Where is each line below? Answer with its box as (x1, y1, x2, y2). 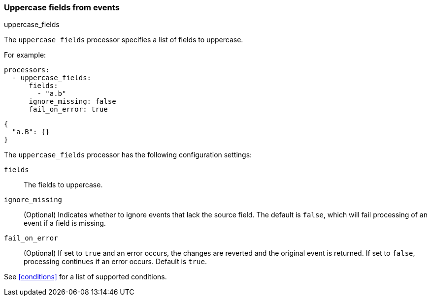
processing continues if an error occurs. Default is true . (24, 257, 207, 266)
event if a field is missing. (24, 219, 106, 228)
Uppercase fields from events (4, 2, 120, 12)
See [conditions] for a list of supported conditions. (4, 272, 167, 281)
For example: (4, 51, 46, 60)
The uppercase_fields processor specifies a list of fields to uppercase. (4, 35, 243, 44)
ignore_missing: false (29, 97, 116, 106)
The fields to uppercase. (24, 180, 103, 189)
